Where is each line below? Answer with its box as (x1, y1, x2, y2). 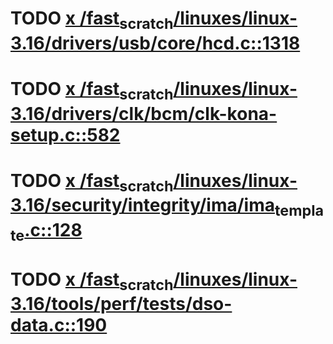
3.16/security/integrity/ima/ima (10, 194, 275, 217)
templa (274, 200, 325, 220)
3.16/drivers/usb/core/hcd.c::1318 (10, 32, 301, 54)
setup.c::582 (10, 123, 121, 146)
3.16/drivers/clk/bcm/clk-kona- (10, 102, 278, 125)
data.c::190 (10, 314, 108, 337)
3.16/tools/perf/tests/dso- (10, 293, 233, 316)
